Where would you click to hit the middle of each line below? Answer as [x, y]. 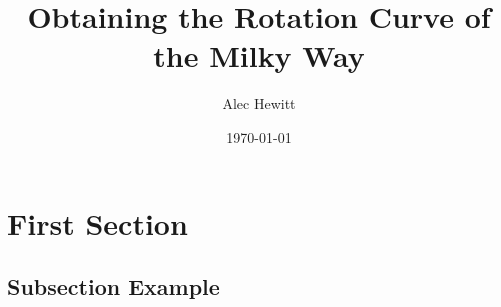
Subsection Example [113, 286]
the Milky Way [259, 55]
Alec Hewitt [259, 103]
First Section [97, 222]
